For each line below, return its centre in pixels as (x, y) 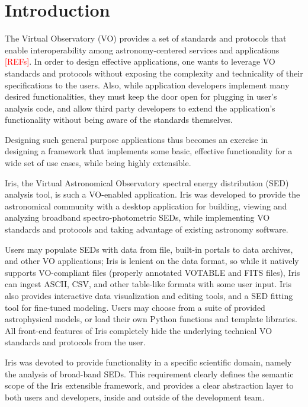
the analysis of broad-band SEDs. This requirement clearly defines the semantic (149, 373)
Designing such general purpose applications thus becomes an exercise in (137, 139)
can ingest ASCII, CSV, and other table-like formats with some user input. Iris (148, 284)
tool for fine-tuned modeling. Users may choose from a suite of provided (135, 307)
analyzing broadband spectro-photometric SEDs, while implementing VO (137, 217)
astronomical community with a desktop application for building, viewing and (146, 206)
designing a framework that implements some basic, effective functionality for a (149, 151)
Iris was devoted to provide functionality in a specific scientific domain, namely (148, 362)
